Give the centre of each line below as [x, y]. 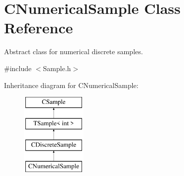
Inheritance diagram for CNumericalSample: [71, 85]
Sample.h [57, 68]
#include [18, 68]
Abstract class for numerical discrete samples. [74, 51]
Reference [39, 28]
